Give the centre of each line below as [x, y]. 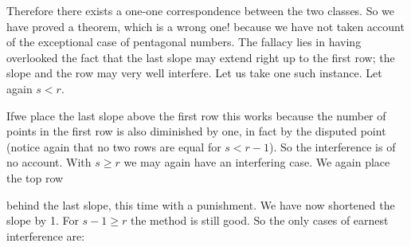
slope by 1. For [43, 220]
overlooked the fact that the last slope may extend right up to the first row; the [201, 57]
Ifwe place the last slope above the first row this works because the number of [196, 115]
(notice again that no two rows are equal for [114, 146]
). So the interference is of [333, 146]
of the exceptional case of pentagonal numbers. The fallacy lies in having [184, 42]
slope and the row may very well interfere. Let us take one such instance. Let [194, 73]
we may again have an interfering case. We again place [257, 162]
